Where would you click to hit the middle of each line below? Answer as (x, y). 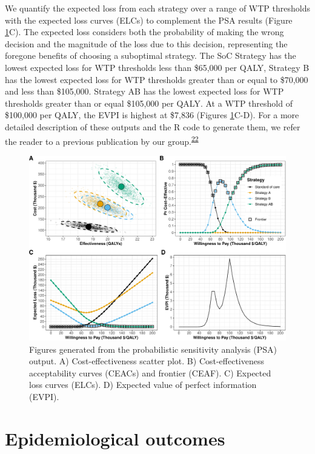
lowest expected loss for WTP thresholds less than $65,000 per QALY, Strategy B (157, 67)
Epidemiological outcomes (115, 438)
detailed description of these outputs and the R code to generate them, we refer (153, 126)
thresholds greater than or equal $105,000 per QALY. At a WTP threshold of (149, 103)
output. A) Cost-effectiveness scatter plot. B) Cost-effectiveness (147, 361)
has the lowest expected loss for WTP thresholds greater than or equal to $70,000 (157, 79)
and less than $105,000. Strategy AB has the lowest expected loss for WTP (144, 91)
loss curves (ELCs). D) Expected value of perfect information (143, 385)
